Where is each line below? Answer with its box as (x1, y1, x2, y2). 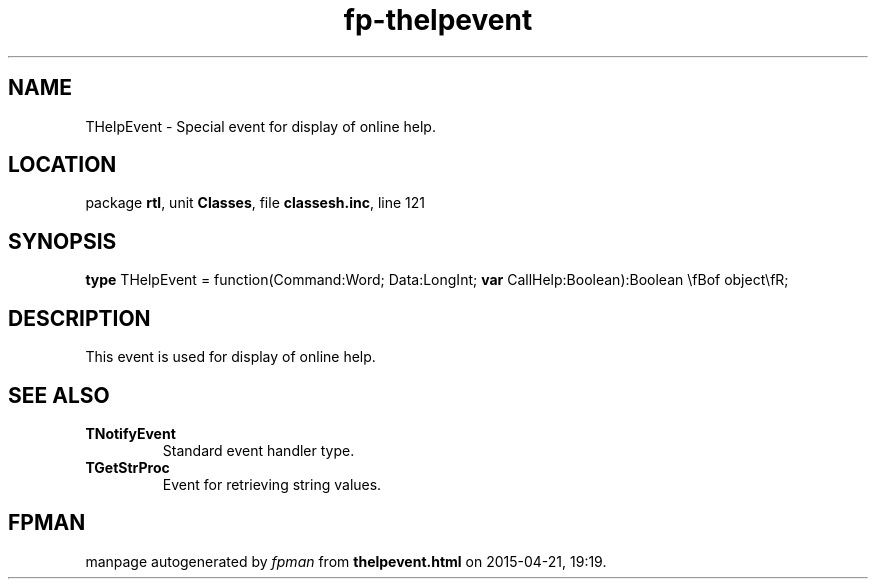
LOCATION (8, 152, 117, 178)
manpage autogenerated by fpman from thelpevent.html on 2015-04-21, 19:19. (85, 552, 607, 570)
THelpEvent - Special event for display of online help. (85, 117, 436, 135)
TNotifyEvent (85, 424, 176, 442)
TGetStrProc (85, 458, 170, 476)
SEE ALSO (8, 382, 110, 408)
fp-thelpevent (343, 3, 533, 37)
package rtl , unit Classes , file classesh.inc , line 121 (85, 194, 425, 212)
